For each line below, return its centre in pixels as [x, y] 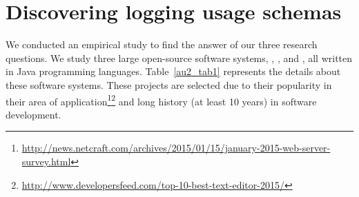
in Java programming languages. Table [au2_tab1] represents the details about [173, 71]
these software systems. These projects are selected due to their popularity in [169, 84]
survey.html [46, 161]
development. [33, 114]
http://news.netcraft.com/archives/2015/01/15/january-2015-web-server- [176, 148]
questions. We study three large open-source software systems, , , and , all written [179, 58]
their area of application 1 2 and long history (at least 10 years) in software [161, 100]
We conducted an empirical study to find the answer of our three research [162, 44]
